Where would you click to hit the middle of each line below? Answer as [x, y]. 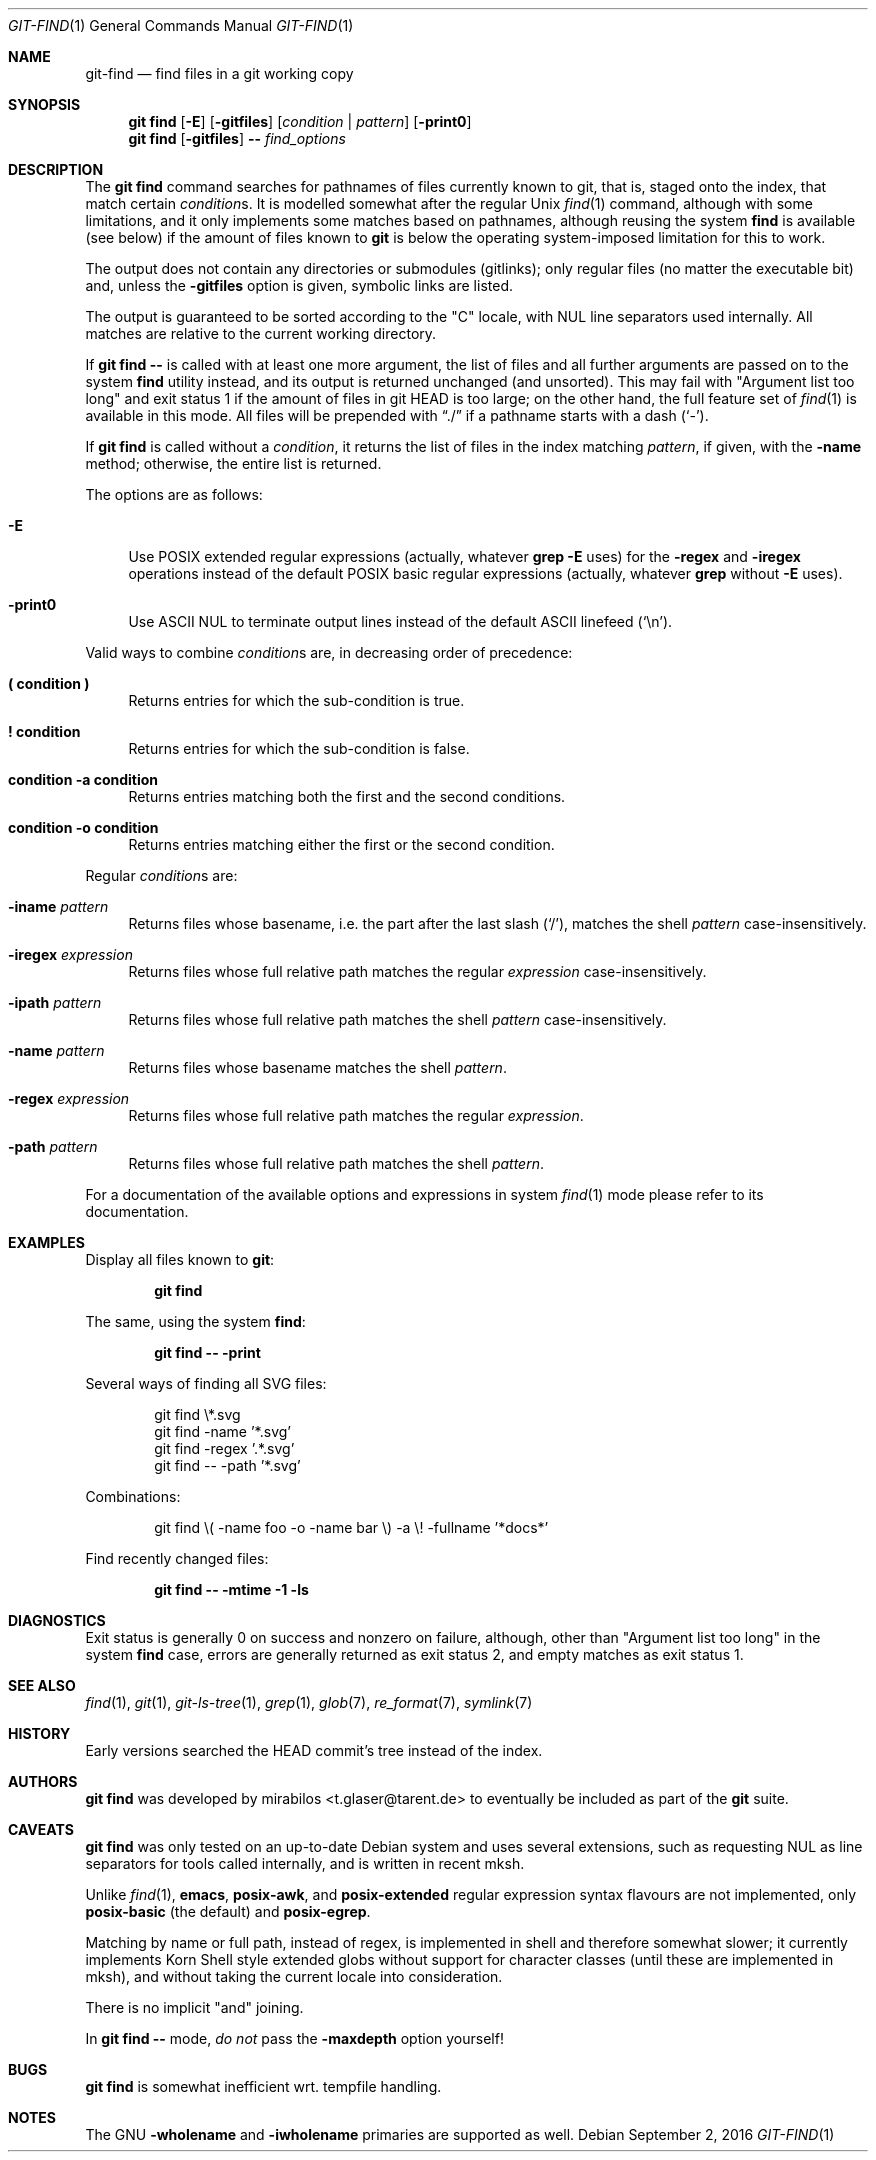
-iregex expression [70, 954]
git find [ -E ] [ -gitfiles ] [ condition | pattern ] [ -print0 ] [300, 121]
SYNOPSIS [44, 104]
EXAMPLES [46, 1242]
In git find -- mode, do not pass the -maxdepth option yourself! [294, 2038]
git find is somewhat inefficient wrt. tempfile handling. [263, 2086]
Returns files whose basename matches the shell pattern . [317, 1067]
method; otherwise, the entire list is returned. [233, 463]
